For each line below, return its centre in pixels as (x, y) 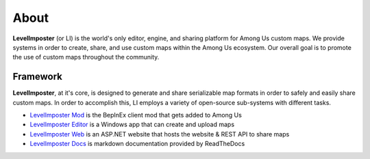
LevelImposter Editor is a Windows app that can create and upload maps (132, 125)
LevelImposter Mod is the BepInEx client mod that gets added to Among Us (136, 115)
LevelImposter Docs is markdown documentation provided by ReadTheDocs (137, 144)
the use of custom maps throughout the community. (86, 57)
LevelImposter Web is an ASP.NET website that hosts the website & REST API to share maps (160, 134)
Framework (38, 77)
